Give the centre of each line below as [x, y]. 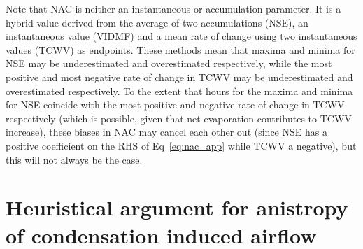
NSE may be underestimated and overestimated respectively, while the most [169, 63]
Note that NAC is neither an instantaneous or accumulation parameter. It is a [173, 8]
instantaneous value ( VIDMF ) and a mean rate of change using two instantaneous [181, 36]
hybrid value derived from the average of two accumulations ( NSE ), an [157, 22]
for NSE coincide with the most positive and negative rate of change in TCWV [175, 105]
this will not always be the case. [74, 159]
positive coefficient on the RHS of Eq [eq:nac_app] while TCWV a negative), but [181, 145]
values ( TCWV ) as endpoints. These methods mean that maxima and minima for [180, 49]
